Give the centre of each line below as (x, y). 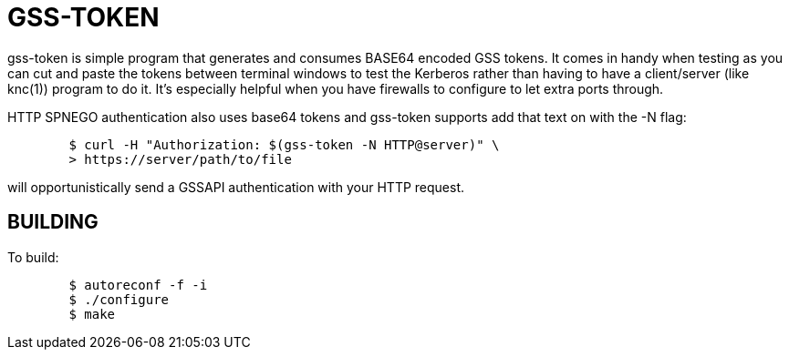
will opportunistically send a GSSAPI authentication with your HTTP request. (236, 187)
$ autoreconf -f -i (138, 285)
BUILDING (53, 222)
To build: (33, 257)
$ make (92, 314)
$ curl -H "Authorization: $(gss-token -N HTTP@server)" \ (284, 144)
